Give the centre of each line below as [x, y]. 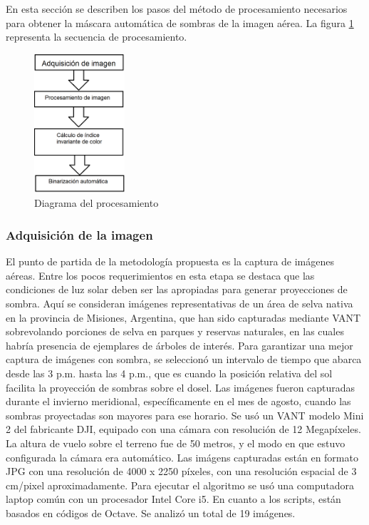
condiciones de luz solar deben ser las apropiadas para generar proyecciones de [177, 289]
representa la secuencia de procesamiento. [97, 37]
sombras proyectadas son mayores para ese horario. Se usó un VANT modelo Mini [185, 415]
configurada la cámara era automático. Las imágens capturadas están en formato [182, 457]
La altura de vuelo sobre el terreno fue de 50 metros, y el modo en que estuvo [176, 443]
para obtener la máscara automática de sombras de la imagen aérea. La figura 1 [180, 22]
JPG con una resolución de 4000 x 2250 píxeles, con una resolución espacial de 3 [181, 471]
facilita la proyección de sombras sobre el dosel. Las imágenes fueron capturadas [181, 387]
